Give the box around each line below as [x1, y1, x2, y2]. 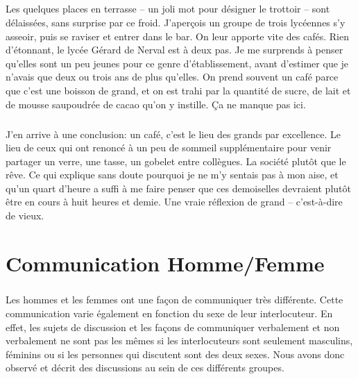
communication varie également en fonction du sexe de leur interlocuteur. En [6, 306, 333, 320]
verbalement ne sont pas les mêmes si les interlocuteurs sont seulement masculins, [6, 333, 353, 348]
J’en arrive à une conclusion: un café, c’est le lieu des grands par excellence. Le [6, 126, 341, 141]
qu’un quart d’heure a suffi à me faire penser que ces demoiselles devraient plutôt [6, 180, 351, 195]
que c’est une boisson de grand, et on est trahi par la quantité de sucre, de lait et [6, 83, 351, 97]
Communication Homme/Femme [6, 249, 325, 277]
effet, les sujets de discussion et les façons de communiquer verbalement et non [6, 319, 340, 334]
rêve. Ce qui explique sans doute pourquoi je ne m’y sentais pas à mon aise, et [6, 167, 339, 182]
